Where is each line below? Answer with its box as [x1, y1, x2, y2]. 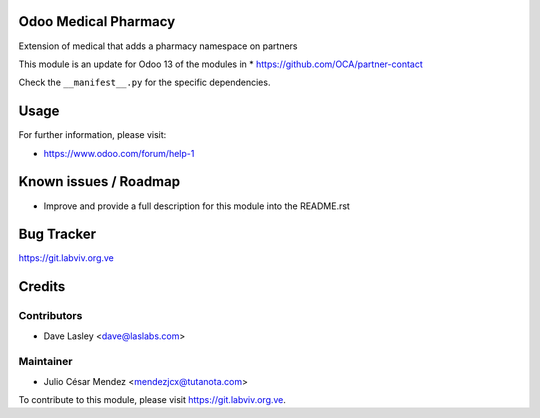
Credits [18, 278, 66, 295]
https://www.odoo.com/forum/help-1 [43, 147, 195, 159]
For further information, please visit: [18, 129, 167, 141]
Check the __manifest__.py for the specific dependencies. [18, 76, 271, 89]
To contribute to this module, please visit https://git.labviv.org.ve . [18, 394, 287, 406]
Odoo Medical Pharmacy [18, 13, 176, 30]
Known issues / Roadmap [18, 173, 180, 190]
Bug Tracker [18, 226, 97, 243]
